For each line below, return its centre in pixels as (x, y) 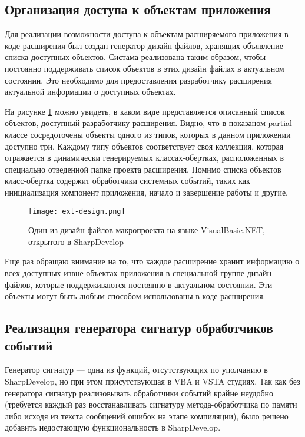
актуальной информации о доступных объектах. (90, 92)
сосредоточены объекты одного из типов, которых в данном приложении (160, 134)
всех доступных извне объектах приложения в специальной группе (125, 272)
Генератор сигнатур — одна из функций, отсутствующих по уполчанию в (136, 370)
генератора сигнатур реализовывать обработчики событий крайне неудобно (139, 393)
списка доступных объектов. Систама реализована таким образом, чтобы (135, 57)
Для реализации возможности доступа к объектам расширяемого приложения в (147, 34)
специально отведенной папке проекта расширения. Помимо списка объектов (143, 169)
